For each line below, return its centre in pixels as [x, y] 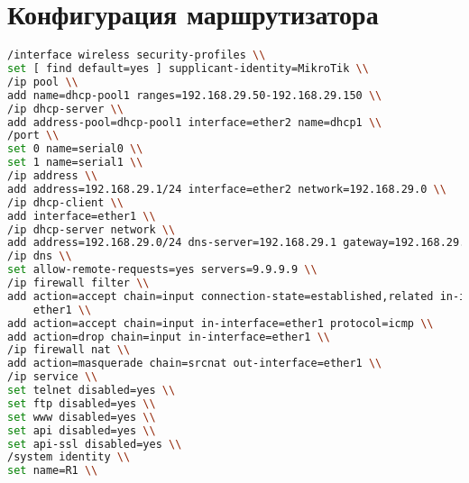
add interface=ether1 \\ [82, 216]
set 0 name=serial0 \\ [75, 149]
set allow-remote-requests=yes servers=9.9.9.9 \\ [162, 270]
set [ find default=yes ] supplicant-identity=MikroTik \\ [188, 68]
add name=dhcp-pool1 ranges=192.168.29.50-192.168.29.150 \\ [195, 95]
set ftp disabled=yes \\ [82, 403]
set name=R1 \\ [53, 471]
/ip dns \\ [40, 256]
